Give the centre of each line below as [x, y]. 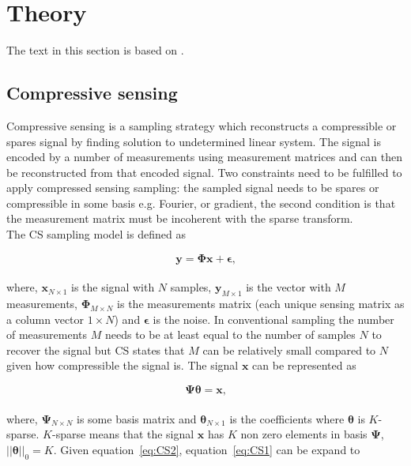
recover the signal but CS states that [96, 349]
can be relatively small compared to [289, 349]
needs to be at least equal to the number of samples [230, 334]
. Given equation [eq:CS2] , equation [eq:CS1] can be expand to [207, 449]
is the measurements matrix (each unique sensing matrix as [261, 304]
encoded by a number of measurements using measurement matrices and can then [204, 157]
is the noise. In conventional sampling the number [273, 319]
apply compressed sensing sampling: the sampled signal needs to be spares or [193, 188]
